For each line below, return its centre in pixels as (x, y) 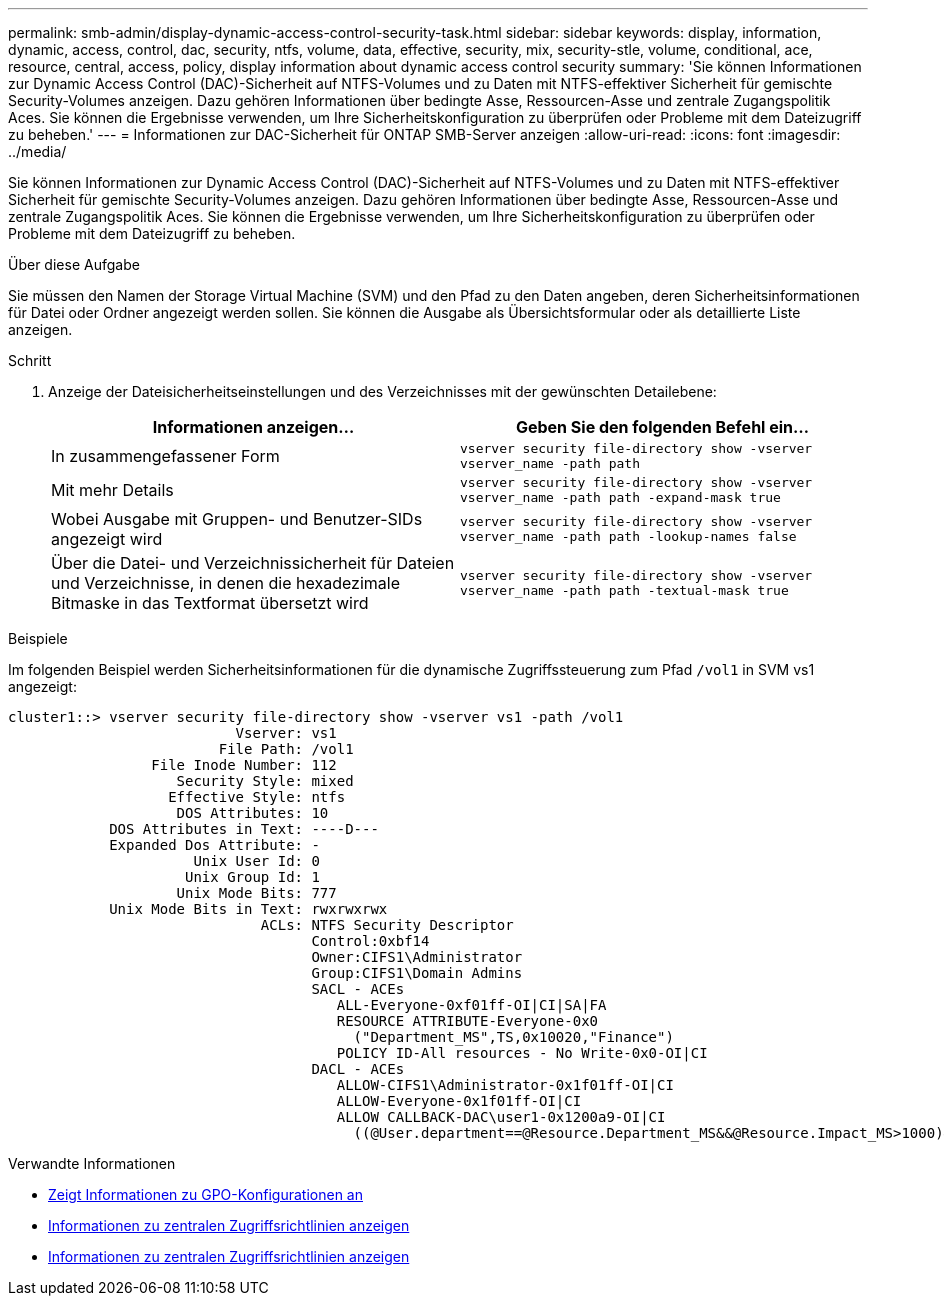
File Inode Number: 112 (244, 765)
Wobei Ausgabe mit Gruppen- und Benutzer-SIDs (237, 519)
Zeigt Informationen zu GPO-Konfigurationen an (205, 1194)
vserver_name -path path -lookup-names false (628, 536)
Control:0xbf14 (370, 941)
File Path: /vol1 (286, 749)
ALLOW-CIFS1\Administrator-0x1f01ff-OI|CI (505, 1085)
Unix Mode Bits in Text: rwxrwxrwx (248, 909)
